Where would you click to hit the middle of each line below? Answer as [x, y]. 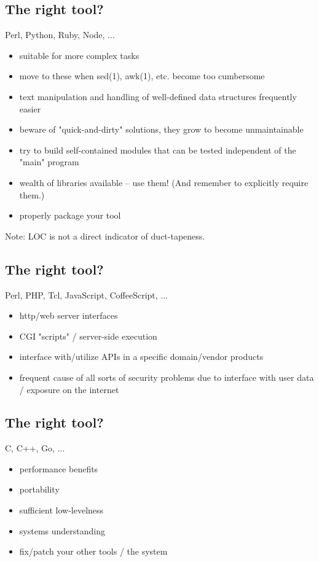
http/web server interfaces [69, 315]
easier [30, 108]
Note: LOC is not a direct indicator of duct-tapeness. [105, 236]
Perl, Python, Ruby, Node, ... [60, 35]
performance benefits [59, 468]
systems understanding [62, 530]
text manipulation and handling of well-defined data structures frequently [158, 96]
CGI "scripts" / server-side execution [88, 336]
